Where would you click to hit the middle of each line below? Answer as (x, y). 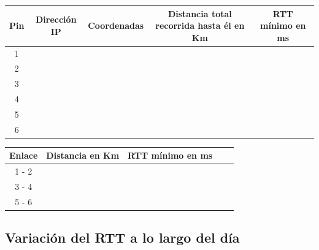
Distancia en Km (83, 155)
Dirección (56, 19)
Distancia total (200, 13)
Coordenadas (116, 25)
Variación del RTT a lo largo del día (122, 237)
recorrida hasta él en (200, 25)
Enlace (24, 155)
